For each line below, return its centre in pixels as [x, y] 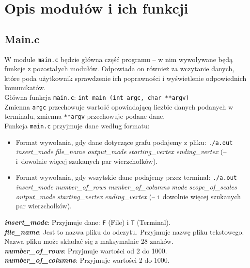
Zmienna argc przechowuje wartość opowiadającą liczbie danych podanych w [119, 106]
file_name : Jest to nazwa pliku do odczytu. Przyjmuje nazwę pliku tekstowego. [124, 231]
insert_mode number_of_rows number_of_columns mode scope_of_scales [126, 187]
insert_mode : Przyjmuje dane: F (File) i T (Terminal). [87, 222]
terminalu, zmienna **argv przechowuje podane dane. [85, 116]
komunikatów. [25, 87]
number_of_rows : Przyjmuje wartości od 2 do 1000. [86, 250]
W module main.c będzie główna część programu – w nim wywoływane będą [118, 59]
